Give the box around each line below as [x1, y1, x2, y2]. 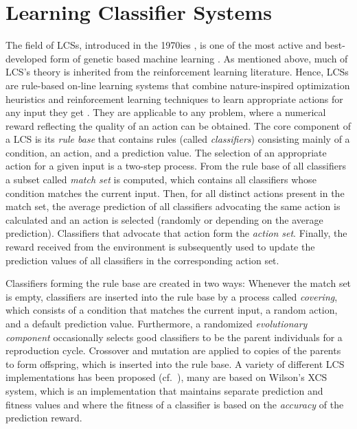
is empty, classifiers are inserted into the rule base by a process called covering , [5, 289, 338, 303]
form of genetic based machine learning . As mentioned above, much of [49, 51, 348, 65]
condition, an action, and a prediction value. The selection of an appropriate [5, 145, 327, 159]
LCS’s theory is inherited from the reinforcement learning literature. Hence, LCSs [5, 65, 349, 79]
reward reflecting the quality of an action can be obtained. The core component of [5, 118, 351, 132]
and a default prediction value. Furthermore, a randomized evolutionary [5, 316, 308, 330]
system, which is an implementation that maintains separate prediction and [5, 383, 323, 397]
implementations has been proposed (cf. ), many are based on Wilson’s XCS [5, 370, 327, 384]
